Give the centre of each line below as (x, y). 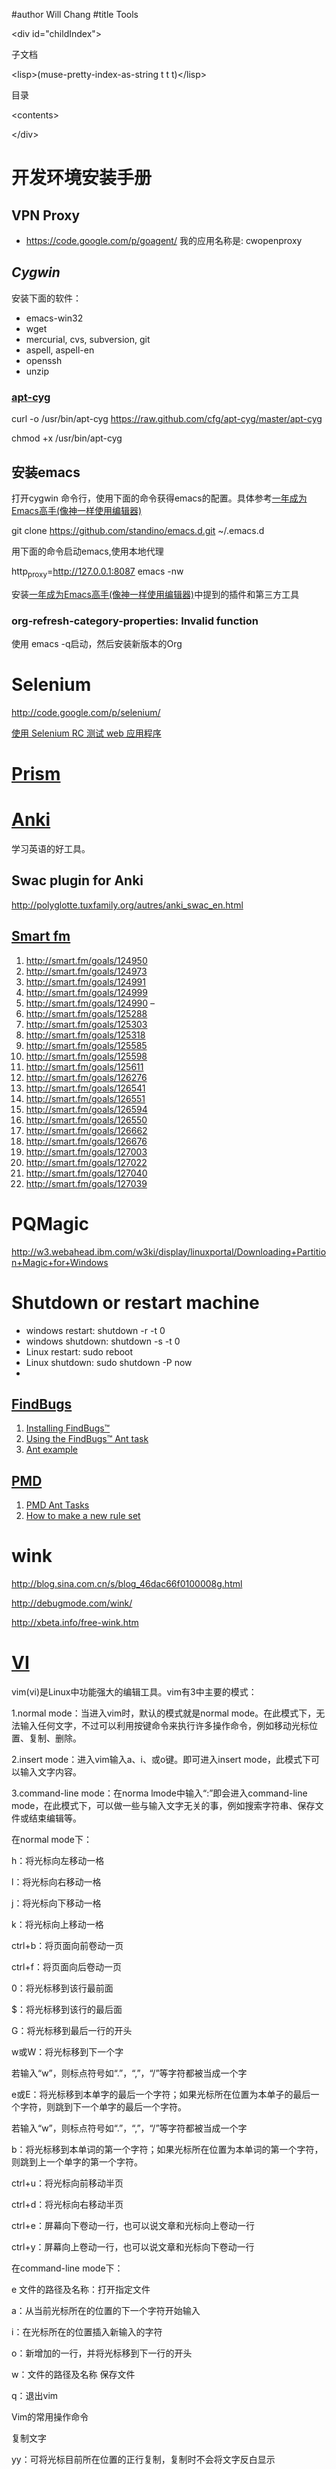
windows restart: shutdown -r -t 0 (95, 1330)
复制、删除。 (55, 1738)
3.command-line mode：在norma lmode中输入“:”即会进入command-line (159, 1793)
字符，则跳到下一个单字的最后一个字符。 (103, 2107)
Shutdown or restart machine (135, 1302)
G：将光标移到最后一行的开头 (72, 2031)
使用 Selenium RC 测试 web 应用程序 (86, 733)
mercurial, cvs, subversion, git (88, 339)
